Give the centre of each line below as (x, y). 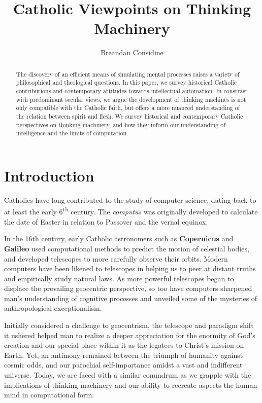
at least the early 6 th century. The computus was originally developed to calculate (131, 211)
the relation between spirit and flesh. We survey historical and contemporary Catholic (129, 116)
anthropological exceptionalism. (53, 308)
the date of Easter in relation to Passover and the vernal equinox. (106, 221)
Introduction (49, 175)
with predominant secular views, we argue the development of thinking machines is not (131, 99)
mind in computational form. (49, 395)
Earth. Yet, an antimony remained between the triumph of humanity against (124, 355)
